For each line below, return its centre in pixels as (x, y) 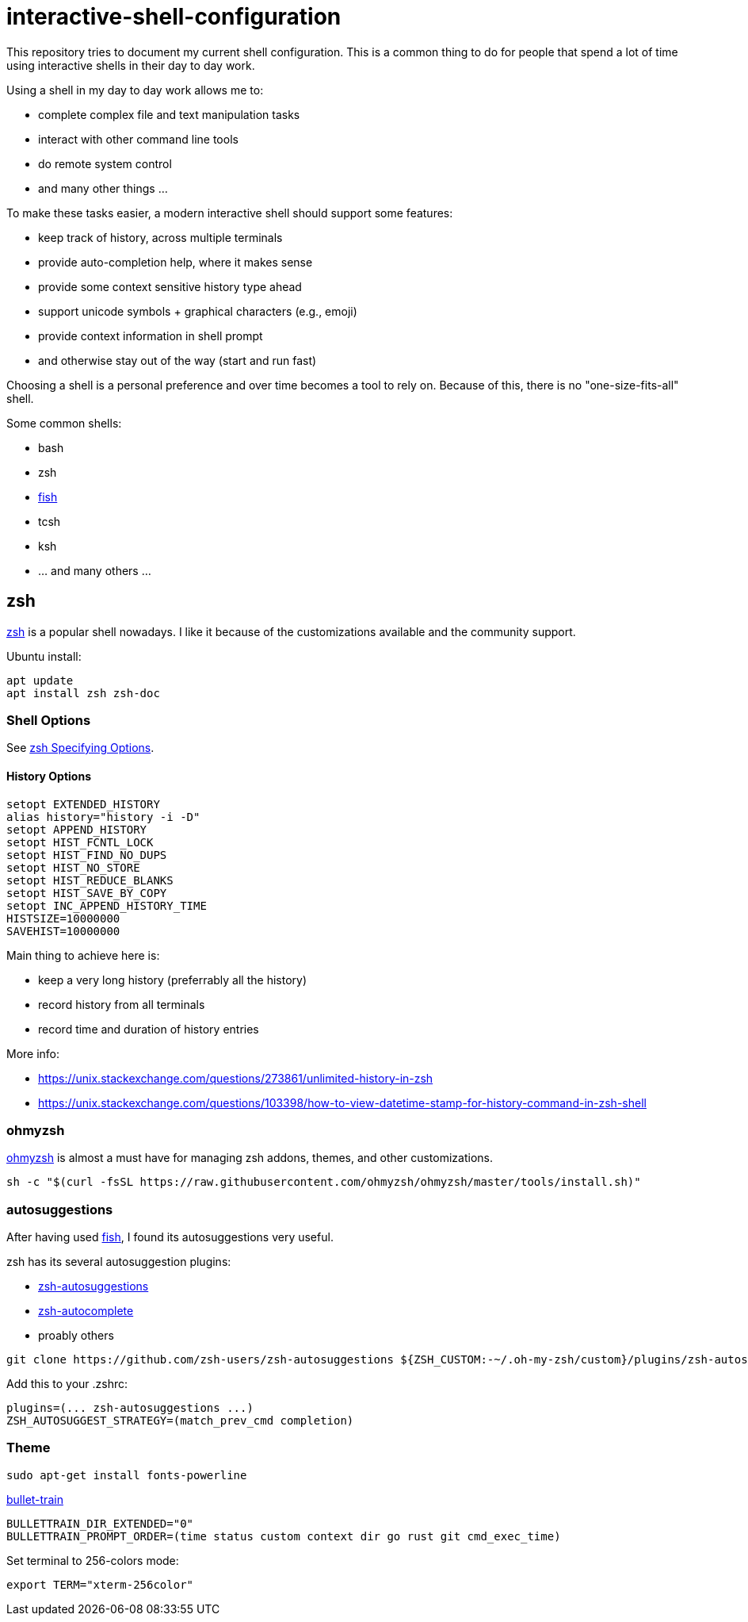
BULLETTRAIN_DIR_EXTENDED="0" (100, 1523)
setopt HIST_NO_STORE (73, 867)
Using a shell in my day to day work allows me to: (135, 90)
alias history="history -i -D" (103, 817)
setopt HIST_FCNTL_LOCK (80, 842)
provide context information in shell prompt (151, 336)
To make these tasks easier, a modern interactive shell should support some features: (230, 213)
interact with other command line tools (138, 139)
